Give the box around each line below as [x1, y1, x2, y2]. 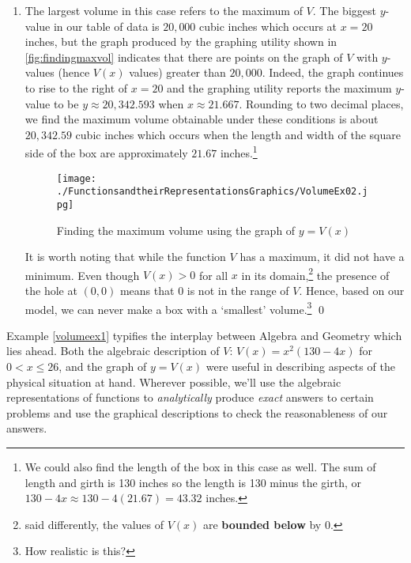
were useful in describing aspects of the [205, 358, 395, 375]
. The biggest [312, 2, 376, 18]
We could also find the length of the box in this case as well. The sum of [25, 459, 376, 474]
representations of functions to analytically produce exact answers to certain [6, 389, 374, 406]
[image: [56, 172, 96, 184]
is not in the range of [187, 282, 289, 298]
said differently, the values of [25, 516, 164, 532]
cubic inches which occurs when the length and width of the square [75, 126, 401, 142]
